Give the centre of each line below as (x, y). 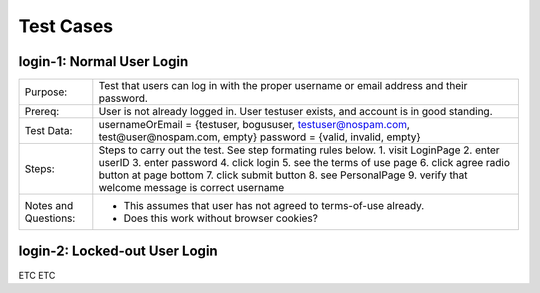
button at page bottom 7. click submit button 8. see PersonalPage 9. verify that (283, 175)
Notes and (49, 206)
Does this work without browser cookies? (221, 218)
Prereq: (42, 112)
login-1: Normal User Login (103, 61)
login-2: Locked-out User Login (118, 251)
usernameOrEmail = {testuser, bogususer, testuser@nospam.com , (254, 125)
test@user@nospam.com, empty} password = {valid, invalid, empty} (260, 137)
